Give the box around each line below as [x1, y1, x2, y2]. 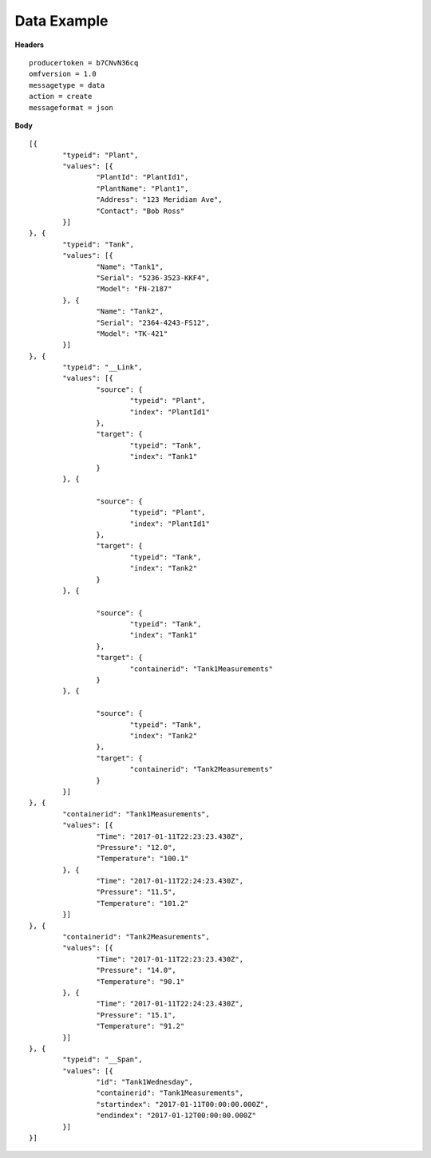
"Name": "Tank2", [96, 307, 164, 316]
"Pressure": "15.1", [96, 1010, 177, 1019]
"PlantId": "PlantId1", [96, 172, 189, 182]
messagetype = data [29, 81, 105, 89]
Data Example [14, 12, 109, 30]
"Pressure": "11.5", [96, 887, 177, 897]
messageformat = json [29, 103, 113, 112]
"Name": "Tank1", [96, 262, 164, 271]
